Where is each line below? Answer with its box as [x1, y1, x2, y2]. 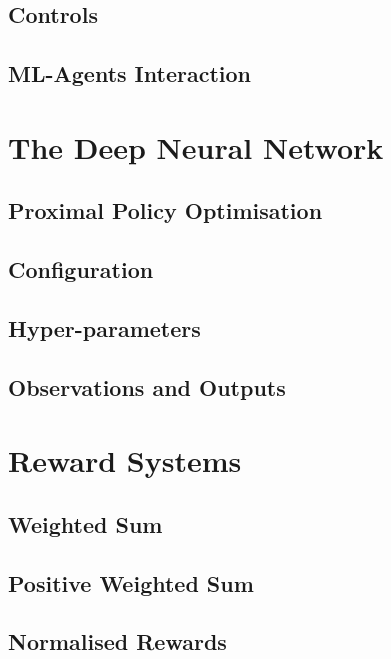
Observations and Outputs [8, 371, 286, 402]
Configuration [8, 254, 154, 285]
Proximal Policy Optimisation [8, 195, 323, 226]
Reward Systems [8, 440, 242, 481]
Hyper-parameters [8, 312, 201, 343]
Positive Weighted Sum [8, 567, 254, 598]
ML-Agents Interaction [8, 58, 251, 89]
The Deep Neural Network [8, 126, 384, 167]
